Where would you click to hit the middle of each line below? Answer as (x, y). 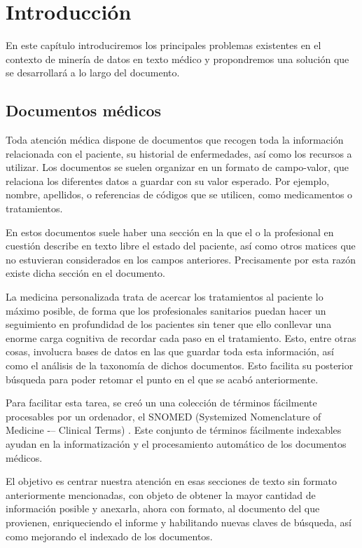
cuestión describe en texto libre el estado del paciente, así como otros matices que (181, 246)
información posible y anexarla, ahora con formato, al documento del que (163, 508)
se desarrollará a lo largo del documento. (93, 73)
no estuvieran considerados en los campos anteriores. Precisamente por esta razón (181, 259)
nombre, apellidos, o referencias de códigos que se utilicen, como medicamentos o (179, 194)
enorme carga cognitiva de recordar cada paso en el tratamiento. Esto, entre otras (181, 337)
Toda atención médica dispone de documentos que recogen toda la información (175, 140)
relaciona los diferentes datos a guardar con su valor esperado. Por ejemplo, (168, 180)
